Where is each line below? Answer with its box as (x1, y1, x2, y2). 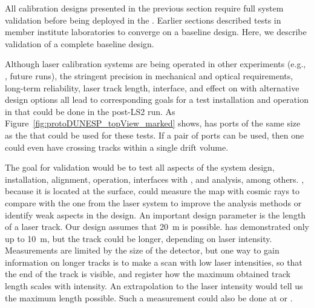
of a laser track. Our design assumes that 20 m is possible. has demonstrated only (5, 220, 309, 233)
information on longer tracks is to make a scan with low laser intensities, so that (5, 255, 303, 268)
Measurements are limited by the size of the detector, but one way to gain (5, 244, 280, 257)
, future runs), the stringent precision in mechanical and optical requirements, (5, 69, 293, 82)
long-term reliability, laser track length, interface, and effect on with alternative (5, 81, 299, 94)
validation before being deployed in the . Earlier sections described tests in (5, 13, 281, 26)
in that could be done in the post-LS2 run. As (5, 105, 175, 117)
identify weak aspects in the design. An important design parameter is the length (5, 208, 306, 221)
